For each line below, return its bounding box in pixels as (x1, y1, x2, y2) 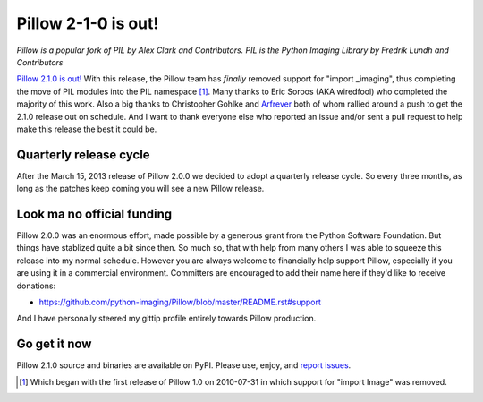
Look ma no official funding (16, 207, 173, 221)
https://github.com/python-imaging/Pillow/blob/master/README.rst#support (38, 296, 322, 308)
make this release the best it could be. (16, 124, 157, 134)
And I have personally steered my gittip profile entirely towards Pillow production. (16, 313, 317, 324)
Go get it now (16, 337, 92, 352)
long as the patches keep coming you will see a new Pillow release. (16, 184, 265, 194)
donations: (16, 280, 56, 291)
